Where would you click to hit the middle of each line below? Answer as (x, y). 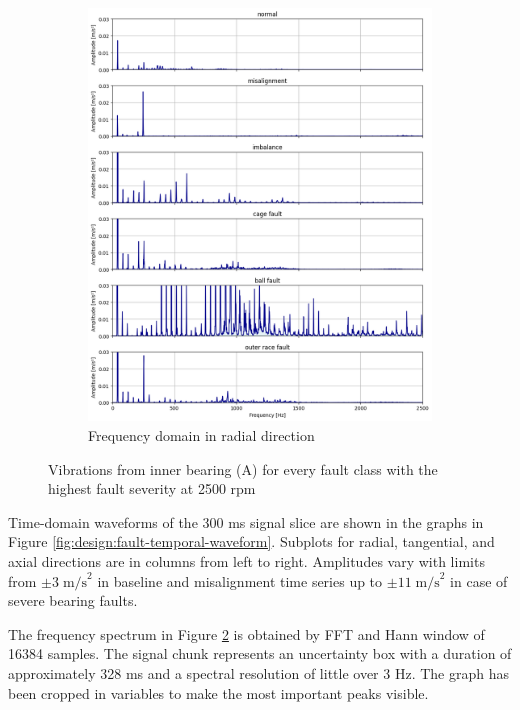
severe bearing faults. (73, 600)
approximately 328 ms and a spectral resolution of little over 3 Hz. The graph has (258, 672)
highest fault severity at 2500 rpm (152, 488)
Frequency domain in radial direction (201, 435)
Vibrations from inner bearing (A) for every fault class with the (243, 468)
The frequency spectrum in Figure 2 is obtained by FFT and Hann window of (246, 633)
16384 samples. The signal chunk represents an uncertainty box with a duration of (260, 653)
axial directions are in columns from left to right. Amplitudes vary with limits (246, 561)
